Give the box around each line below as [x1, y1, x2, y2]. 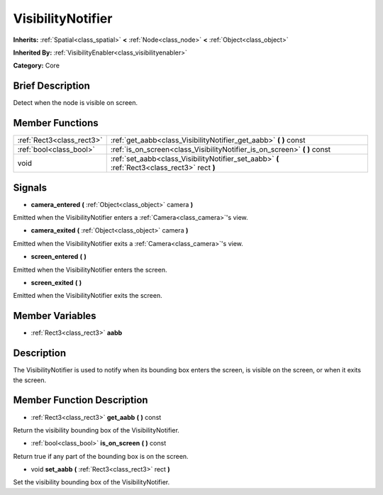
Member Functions [13, 117, 99, 129]
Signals [13, 182, 48, 194]
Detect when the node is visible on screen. [13, 99, 138, 107]
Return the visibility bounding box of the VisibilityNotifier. [13, 426, 180, 434]
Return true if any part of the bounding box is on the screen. [13, 452, 189, 460]
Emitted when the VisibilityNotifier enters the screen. [13, 265, 167, 274]
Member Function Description [13, 394, 148, 406]
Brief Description [13, 80, 90, 92]
